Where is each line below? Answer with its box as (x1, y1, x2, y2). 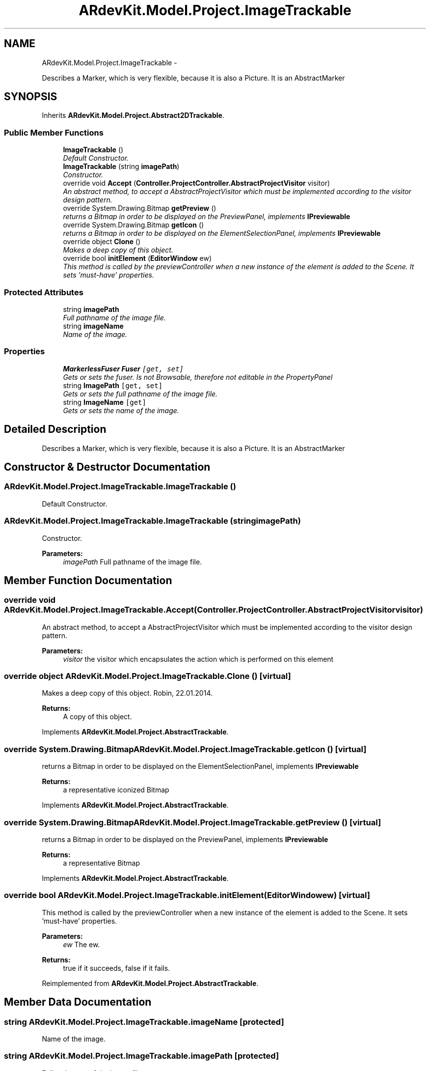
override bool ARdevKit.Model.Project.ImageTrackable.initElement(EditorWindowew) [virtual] (4, 890, 370, 901)
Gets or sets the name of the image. (63, 406, 179, 415)
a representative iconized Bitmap (63, 786, 169, 794)
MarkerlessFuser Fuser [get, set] (63, 364, 184, 373)
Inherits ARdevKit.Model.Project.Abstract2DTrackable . (42, 111, 224, 120)
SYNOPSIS (4, 90, 57, 103)
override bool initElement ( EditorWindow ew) (63, 254, 212, 263)
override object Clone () (63, 237, 141, 246)
